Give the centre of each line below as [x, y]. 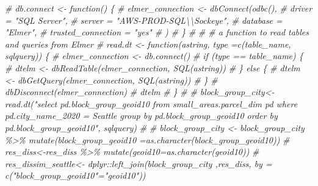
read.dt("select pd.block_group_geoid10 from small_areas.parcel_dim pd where [151, 103]
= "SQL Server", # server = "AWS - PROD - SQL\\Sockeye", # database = [144, 20]
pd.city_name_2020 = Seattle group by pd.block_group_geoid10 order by [141, 116]
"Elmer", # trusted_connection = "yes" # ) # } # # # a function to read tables [157, 32]
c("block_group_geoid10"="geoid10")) [75, 175]
